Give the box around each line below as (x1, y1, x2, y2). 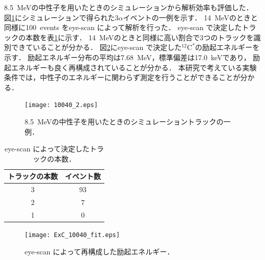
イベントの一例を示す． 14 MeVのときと (123, 12, 258, 22)
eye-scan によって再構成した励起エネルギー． (25, 246, 174, 256)
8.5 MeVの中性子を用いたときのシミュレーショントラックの (25, 116, 224, 126)
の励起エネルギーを (195, 42, 260, 53)
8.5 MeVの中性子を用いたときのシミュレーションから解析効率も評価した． (4, 2, 253, 12)
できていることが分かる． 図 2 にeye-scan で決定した (11, 42, 182, 53)
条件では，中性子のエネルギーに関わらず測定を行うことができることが (4, 72, 240, 83)
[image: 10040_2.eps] (25, 101, 98, 109)
